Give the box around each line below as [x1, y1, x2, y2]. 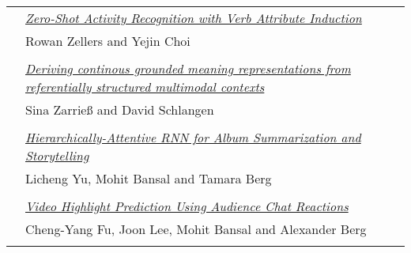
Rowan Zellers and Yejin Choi [25, 32, 190, 50]
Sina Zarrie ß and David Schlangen [25, 100, 214, 119]
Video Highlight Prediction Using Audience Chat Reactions [25, 197, 349, 215]
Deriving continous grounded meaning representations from [25, 59, 351, 77]
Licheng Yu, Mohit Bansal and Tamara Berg [25, 169, 272, 187]
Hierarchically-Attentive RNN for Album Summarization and [25, 128, 361, 146]
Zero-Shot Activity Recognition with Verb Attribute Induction [25, 9, 362, 27]
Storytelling [25, 146, 89, 164]
